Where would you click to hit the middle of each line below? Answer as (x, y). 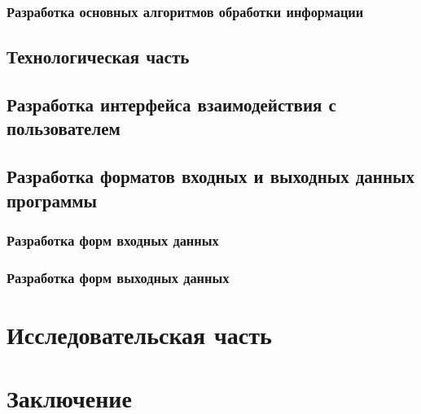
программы (52, 200)
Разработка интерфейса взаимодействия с (171, 105)
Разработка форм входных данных (113, 240)
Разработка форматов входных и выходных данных (210, 176)
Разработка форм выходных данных (118, 277)
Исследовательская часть (139, 334)
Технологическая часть (98, 57)
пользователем (64, 128)
